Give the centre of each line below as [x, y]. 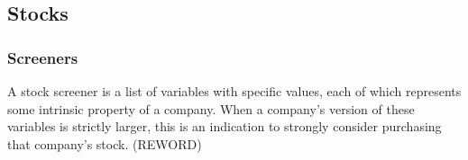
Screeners [43, 57]
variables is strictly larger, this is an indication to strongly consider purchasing [225, 126]
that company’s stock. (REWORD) [105, 143]
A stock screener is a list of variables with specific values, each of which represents [234, 91]
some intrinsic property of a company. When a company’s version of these [211, 108]
